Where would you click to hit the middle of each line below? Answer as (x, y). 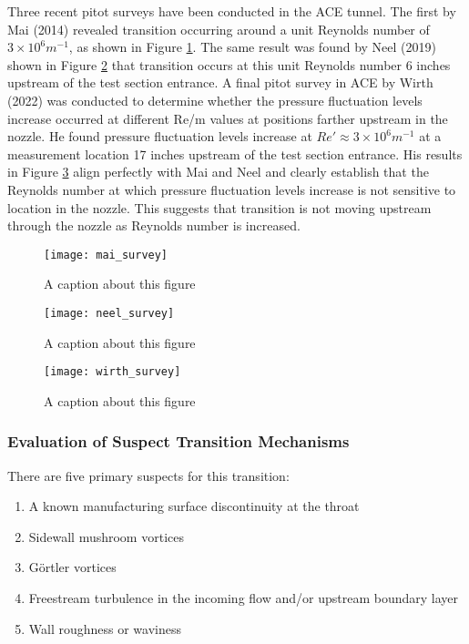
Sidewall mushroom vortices (106, 536)
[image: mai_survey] (106, 255)
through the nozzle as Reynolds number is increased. (154, 225)
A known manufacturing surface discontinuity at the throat (194, 506)
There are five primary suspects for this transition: (148, 475)
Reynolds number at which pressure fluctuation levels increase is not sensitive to (232, 189)
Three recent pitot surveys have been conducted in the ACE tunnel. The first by (232, 11)
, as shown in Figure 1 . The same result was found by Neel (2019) (252, 47)
